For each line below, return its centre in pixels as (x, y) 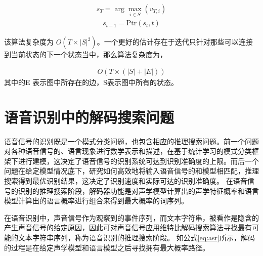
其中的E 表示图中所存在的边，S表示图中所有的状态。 (91, 82)
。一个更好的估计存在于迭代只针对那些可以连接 (175, 42)
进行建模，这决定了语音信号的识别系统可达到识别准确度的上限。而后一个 (138, 161)
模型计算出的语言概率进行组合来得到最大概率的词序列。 (96, 201)
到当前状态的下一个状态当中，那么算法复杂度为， (85, 54)
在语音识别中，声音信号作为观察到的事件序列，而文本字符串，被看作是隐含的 (131, 217)
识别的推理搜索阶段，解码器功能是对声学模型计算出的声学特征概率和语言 (138, 190)
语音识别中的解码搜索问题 (89, 117)
